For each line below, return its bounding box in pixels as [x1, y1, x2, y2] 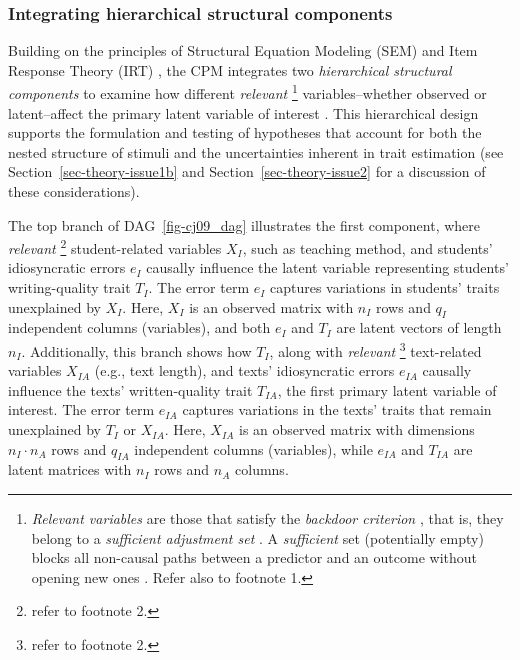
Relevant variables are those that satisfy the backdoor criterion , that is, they [31, 508, 504, 529]
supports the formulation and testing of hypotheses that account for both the [8, 122, 482, 143]
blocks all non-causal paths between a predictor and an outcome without [31, 547, 477, 568]
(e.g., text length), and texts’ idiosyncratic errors [94, 360, 395, 381]
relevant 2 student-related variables [8, 235, 222, 258]
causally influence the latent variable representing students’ [146, 257, 509, 278]
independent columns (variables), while [134, 438, 373, 459]
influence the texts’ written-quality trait [8, 379, 253, 400]
